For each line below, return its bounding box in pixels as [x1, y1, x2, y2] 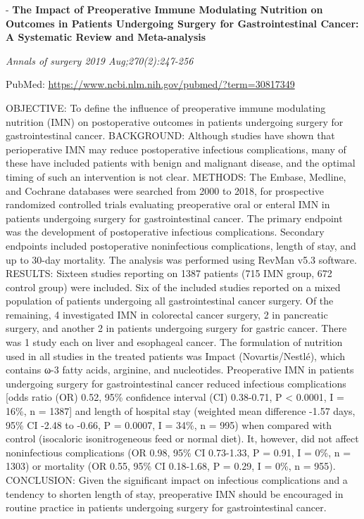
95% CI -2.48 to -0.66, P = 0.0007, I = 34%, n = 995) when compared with [6, 417, 332, 432]
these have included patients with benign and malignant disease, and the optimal [6, 155, 356, 170]
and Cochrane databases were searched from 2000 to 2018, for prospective [6, 183, 325, 198]
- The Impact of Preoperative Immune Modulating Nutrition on [6, 2, 323, 16]
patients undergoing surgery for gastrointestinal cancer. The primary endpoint [6, 210, 343, 225]
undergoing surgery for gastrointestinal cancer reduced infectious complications [6, 376, 346, 390]
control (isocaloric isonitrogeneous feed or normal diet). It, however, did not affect [6, 431, 359, 446]
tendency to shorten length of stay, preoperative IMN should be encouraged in [6, 486, 344, 501]
